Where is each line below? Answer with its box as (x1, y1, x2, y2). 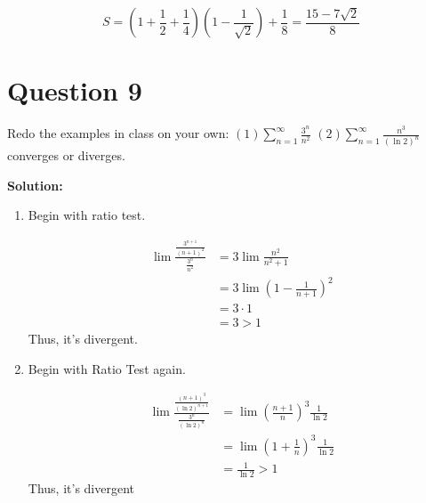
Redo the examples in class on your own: (7, 124, 229, 142)
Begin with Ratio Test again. (28, 359, 186, 377)
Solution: (7, 175, 63, 194)
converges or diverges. (7, 146, 125, 165)
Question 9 (7, 72, 142, 109)
